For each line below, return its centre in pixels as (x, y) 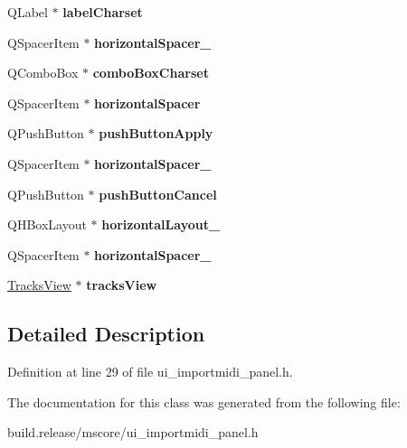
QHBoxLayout (47, 224)
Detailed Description (106, 334)
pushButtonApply (156, 133)
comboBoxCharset (151, 73)
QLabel (28, 12)
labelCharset (103, 12)
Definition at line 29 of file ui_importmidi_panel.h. (150, 372)
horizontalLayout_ (161, 224)
